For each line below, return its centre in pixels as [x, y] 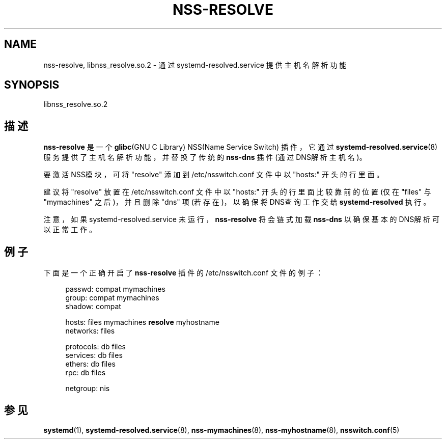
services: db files [94, 355]
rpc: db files [86, 373]
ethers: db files [90, 364]
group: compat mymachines [112, 298]
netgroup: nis [88, 389]
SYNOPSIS [32, 85]
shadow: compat [93, 307]
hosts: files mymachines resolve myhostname [142, 322]
